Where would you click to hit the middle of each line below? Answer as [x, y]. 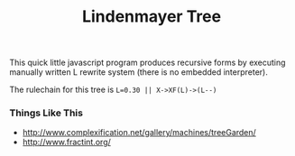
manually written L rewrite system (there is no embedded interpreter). [139, 72]
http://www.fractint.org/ [66, 142]
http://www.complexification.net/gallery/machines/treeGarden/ [139, 133]
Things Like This [46, 113]
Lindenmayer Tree [152, 17]
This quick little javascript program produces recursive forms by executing [147, 63]
